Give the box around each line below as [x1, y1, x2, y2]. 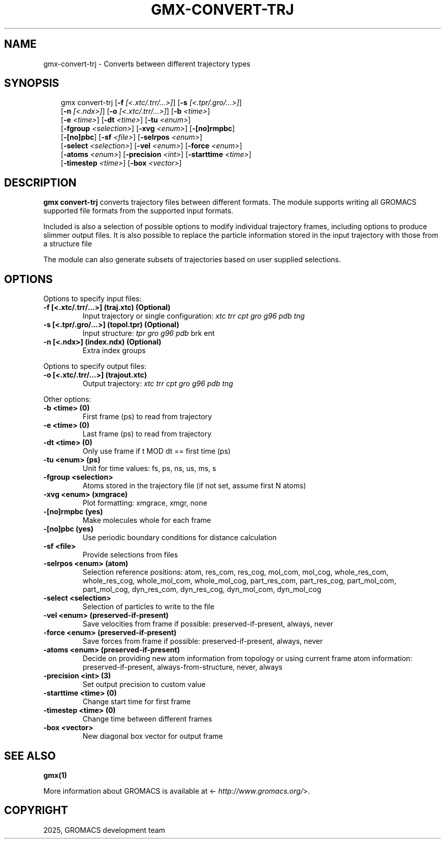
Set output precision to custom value [82, 680, 206, 689]
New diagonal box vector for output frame [82, 732, 223, 741]
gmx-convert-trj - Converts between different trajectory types [43, 59, 250, 68]
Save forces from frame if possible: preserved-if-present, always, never [82, 637, 323, 646]
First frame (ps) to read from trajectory [82, 412, 212, 421]
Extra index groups [82, 346, 146, 355]
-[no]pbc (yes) [43, 524, 93, 534]
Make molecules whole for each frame [82, 516, 211, 525]
